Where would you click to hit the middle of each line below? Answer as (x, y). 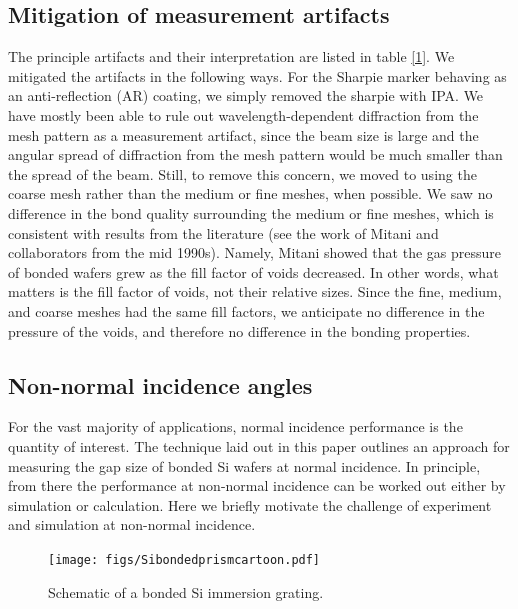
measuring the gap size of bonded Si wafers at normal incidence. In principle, (244, 465)
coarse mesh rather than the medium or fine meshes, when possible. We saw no (250, 193)
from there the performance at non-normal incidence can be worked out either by (257, 485)
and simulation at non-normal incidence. (132, 524)
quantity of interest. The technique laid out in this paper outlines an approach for (259, 445)
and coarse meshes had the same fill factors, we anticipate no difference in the (246, 310)
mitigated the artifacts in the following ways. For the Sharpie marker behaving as (257, 75)
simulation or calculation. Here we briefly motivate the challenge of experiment (250, 504)
